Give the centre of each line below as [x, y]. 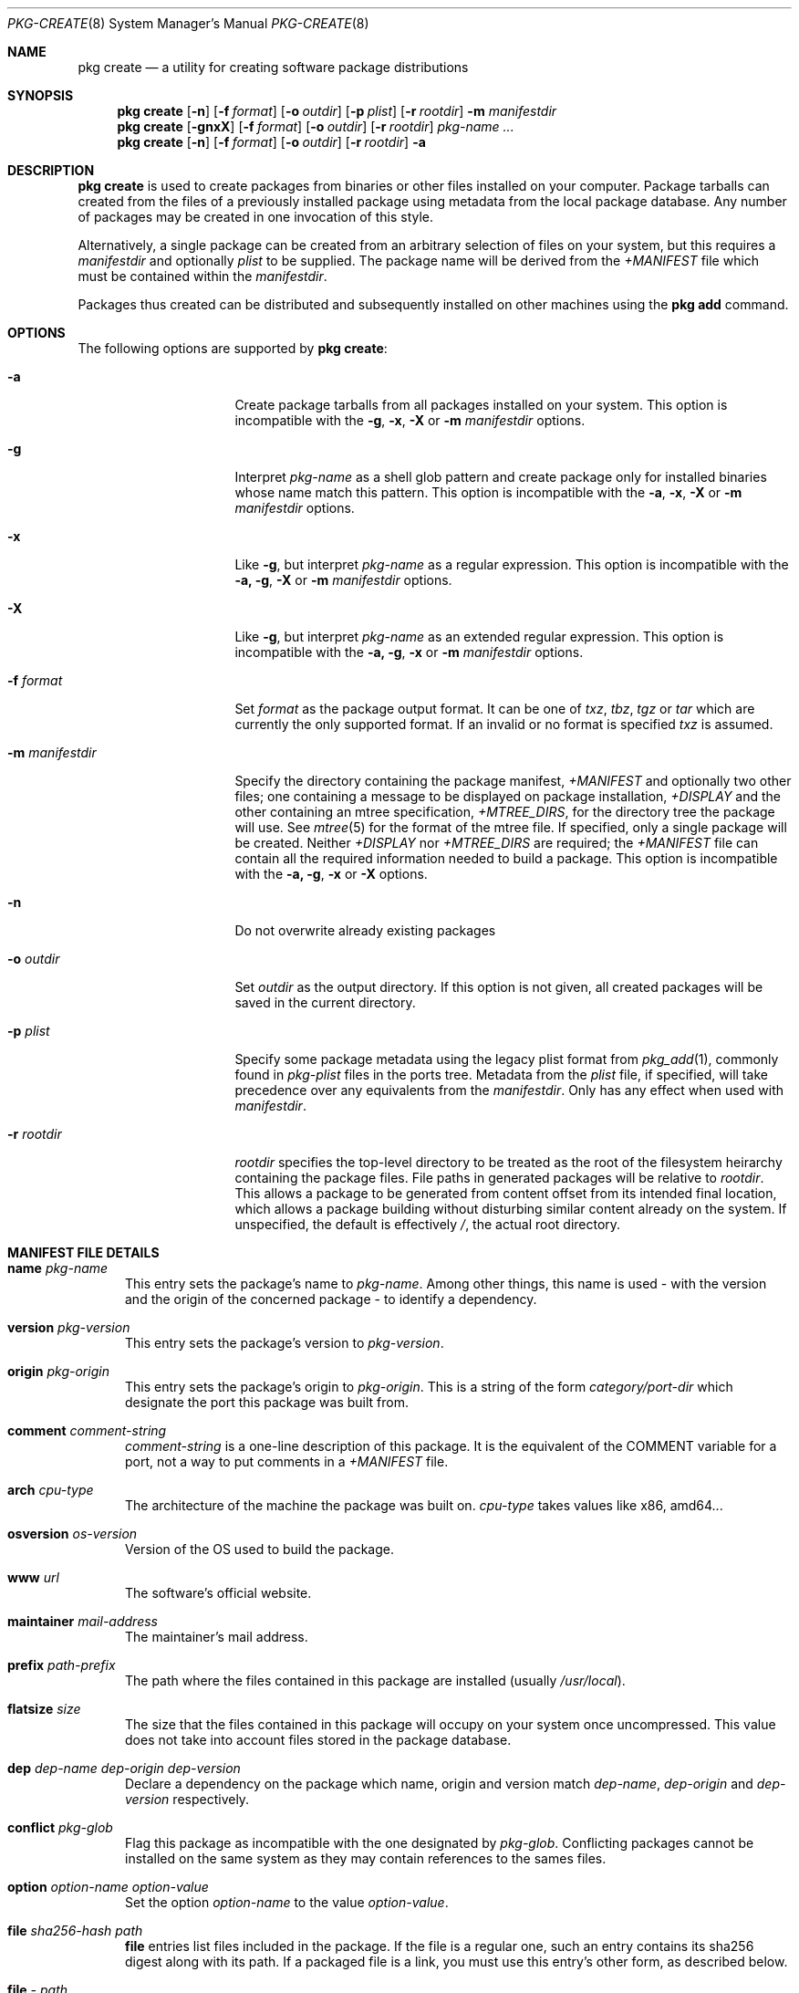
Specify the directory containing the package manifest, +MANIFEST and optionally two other [513, 781]
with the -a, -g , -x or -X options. [331, 874]
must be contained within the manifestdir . [202, 276]
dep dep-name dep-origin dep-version [124, 1768]
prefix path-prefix [62, 1665]
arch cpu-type [51, 1490]
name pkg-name [58, 1268]
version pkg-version [69, 1327]
